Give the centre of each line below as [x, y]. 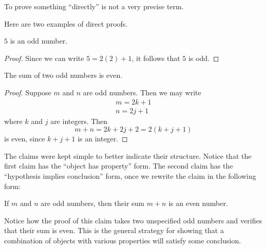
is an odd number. [39, 41]
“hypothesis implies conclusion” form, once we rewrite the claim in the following [130, 176]
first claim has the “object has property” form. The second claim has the [119, 166]
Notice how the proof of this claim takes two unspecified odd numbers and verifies [133, 220]
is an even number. [198, 203]
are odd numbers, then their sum [92, 203]
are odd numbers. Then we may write [142, 92]
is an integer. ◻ [103, 139]
